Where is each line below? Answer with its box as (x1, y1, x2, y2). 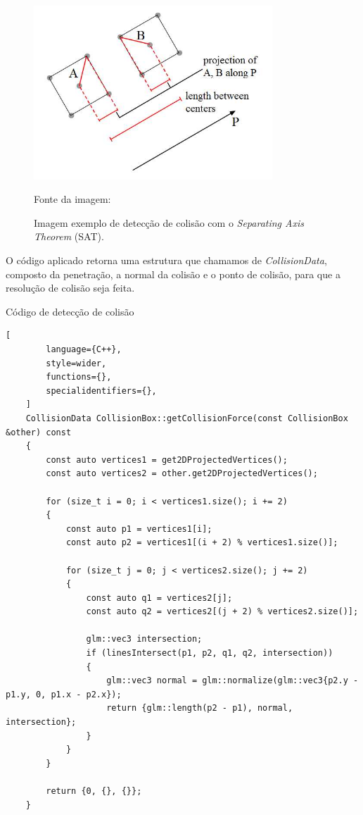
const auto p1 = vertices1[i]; (65, 523, 212, 534)
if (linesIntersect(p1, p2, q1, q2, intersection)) (86, 648, 333, 659)
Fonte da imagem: (34, 192, 111, 206)
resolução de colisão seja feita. (6, 280, 135, 295)
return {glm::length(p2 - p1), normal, (106, 703, 293, 714)
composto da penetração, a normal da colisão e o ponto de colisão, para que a (6, 266, 340, 281)
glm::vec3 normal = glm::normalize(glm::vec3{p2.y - (106, 676, 359, 686)
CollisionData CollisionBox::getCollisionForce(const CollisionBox (25, 413, 348, 423)
